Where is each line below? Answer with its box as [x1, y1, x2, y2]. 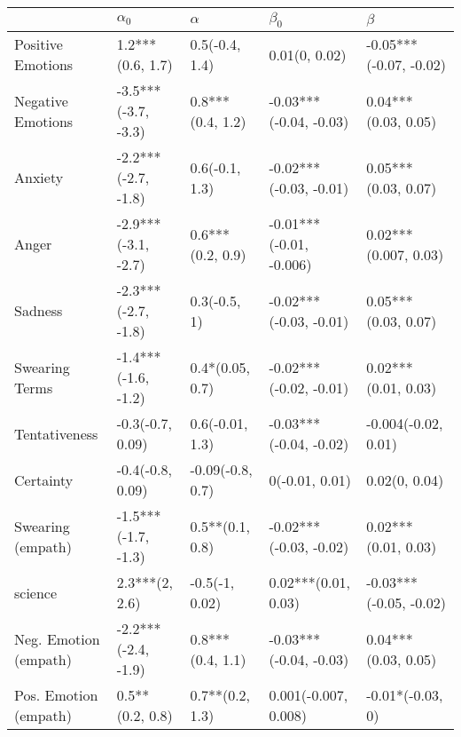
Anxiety [14, 167, 64, 188]
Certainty [14, 469, 74, 490]
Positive [14, 34, 63, 55]
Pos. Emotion [14, 685, 98, 706]
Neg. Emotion [14, 628, 100, 649]
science [14, 582, 58, 603]
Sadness [14, 300, 63, 321]
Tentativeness [14, 423, 98, 444]
